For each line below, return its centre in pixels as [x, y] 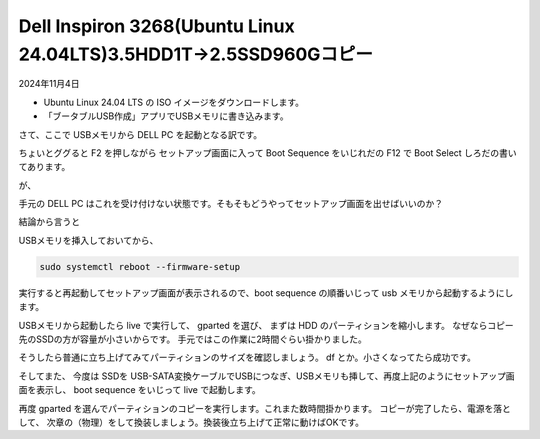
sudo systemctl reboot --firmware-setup [139, 266]
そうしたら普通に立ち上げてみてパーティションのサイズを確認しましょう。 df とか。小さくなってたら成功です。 [247, 357]
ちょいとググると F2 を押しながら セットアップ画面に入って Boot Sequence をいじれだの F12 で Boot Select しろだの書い [267, 152]
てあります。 [44, 167]
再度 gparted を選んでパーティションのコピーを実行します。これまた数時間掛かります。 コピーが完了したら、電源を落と [265, 408]
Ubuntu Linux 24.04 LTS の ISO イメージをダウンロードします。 [174, 102]
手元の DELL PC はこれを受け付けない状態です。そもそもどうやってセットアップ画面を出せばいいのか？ [231, 204]
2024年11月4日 [49, 84]
